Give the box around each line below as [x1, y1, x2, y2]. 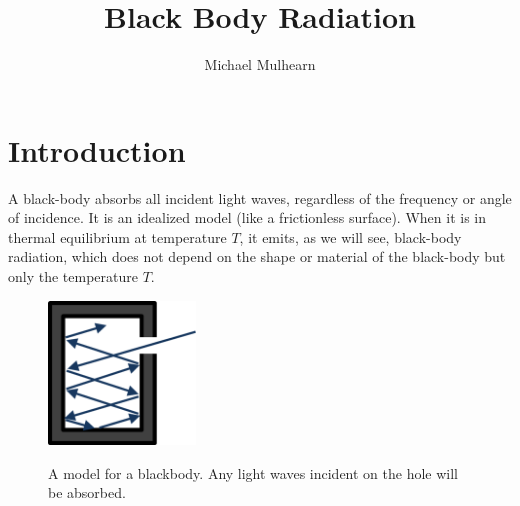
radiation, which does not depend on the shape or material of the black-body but [8, 246, 506, 267]
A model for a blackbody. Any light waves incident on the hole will [48, 462, 459, 483]
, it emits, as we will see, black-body [239, 226, 462, 247]
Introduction [8, 129, 186, 170]
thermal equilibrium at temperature [8, 226, 227, 247]
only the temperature [8, 266, 138, 287]
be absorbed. [48, 482, 126, 503]
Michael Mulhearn [204, 54, 316, 75]
